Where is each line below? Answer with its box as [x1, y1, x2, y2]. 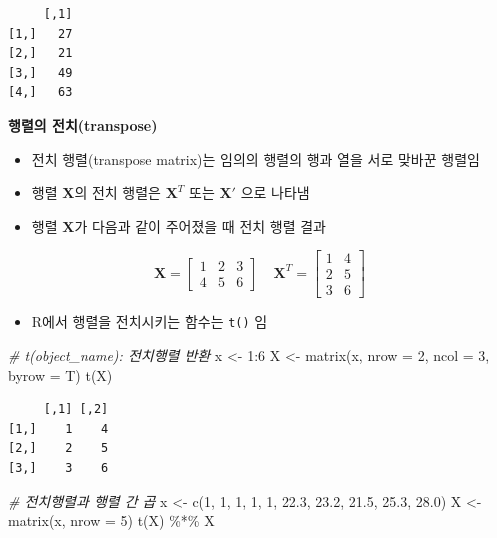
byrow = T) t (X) [8, 364, 113, 385]
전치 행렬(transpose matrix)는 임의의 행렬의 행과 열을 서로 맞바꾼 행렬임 [31, 148, 480, 169]
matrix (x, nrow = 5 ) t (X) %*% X [8, 510, 215, 531]
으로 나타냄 [240, 182, 310, 203]
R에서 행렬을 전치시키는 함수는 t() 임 [31, 311, 268, 332]
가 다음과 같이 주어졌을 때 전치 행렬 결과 [74, 215, 326, 236]
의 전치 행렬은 [74, 182, 161, 203]
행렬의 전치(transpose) [8, 114, 158, 135]
